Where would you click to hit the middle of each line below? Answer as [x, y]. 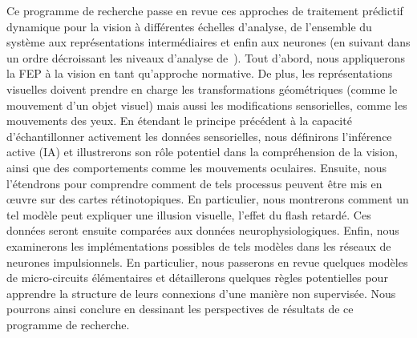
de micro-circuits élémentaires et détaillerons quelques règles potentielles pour [197, 278]
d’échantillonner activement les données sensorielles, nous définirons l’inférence [199, 136]
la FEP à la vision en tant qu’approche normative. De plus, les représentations [200, 73]
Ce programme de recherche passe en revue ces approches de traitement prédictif [205, 10]
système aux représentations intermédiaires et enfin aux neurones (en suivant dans [208, 42]
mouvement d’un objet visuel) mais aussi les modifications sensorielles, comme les [207, 105]
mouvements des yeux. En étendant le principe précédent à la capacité [179, 121]
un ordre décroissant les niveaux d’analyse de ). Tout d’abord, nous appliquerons [206, 57]
